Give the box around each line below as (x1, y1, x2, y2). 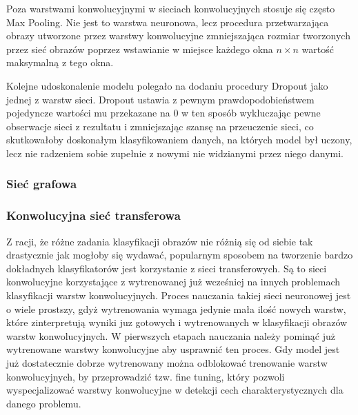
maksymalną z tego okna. (6, 55, 114, 70)
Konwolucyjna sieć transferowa (6, 207, 181, 224)
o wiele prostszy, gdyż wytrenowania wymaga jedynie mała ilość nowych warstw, (6, 301, 346, 316)
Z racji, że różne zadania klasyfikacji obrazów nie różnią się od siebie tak (6, 234, 313, 248)
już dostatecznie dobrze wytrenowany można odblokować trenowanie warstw (6, 355, 328, 370)
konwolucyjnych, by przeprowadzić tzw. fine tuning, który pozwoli (6, 369, 285, 383)
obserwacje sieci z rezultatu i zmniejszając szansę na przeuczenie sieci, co (6, 119, 314, 133)
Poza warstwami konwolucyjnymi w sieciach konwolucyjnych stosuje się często (6, 1, 335, 15)
